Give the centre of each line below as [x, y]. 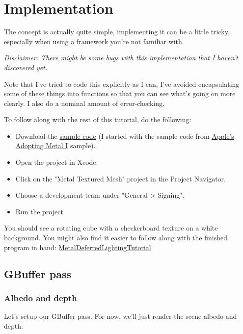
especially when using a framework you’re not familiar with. [94, 41]
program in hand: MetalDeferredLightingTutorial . [79, 247]
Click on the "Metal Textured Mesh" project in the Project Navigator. [121, 178]
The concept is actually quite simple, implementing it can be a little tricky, [117, 32]
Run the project [39, 211]
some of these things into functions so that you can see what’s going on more [120, 93]
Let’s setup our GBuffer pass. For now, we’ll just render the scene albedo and [121, 316]
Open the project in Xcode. [57, 162]
